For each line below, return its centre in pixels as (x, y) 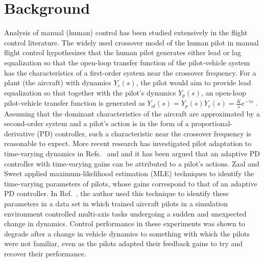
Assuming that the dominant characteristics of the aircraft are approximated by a (132, 113)
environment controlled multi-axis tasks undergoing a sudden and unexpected (125, 213)
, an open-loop (223, 92)
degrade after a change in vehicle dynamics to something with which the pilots (127, 233)
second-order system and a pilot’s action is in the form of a (97, 123)
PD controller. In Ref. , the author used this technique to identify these (117, 193)
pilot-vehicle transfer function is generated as (75, 103)
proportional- (212, 123)
